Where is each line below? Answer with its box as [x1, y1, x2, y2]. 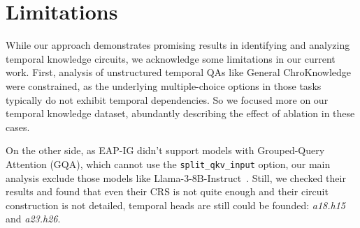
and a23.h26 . [6, 211, 61, 226]
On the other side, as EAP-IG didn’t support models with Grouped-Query [6, 143, 325, 158]
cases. [6, 119, 30, 134]
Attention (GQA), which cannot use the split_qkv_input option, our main [6, 156, 331, 171]
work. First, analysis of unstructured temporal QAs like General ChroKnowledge [6, 65, 352, 79]
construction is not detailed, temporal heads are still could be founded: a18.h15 [6, 197, 345, 212]
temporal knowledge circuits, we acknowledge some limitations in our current [6, 51, 336, 66]
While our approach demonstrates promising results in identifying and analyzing [6, 38, 350, 52]
